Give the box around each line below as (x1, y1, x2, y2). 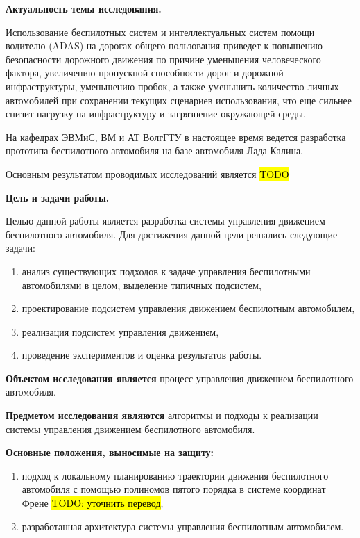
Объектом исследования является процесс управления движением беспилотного (6, 370, 354, 385)
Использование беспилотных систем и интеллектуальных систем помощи (6, 24, 315, 39)
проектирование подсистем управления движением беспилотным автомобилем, (22, 301, 355, 316)
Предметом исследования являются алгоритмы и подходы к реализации (6, 408, 318, 423)
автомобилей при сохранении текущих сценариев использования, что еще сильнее (6, 92, 352, 107)
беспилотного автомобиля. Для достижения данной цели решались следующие (6, 227, 338, 241)
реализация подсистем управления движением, (22, 324, 219, 339)
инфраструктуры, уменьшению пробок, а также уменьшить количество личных (6, 79, 339, 93)
